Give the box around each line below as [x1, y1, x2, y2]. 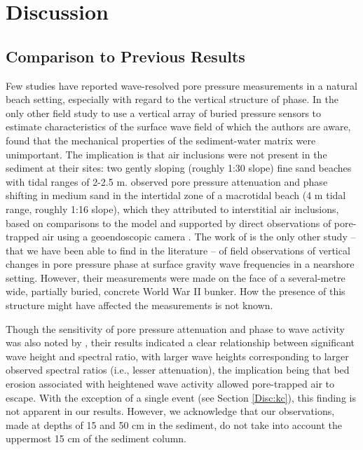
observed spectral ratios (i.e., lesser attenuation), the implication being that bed [6, 362, 350, 377]
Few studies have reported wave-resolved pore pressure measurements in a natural [6, 78, 357, 93]
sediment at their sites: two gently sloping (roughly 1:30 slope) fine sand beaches [6, 161, 352, 175]
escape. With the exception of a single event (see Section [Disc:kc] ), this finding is [6, 390, 356, 404]
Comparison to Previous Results [6, 45, 245, 67]
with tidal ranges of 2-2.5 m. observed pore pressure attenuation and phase [6, 174, 328, 189]
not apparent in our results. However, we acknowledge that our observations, [6, 404, 335, 418]
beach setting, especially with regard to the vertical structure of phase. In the [6, 92, 338, 107]
